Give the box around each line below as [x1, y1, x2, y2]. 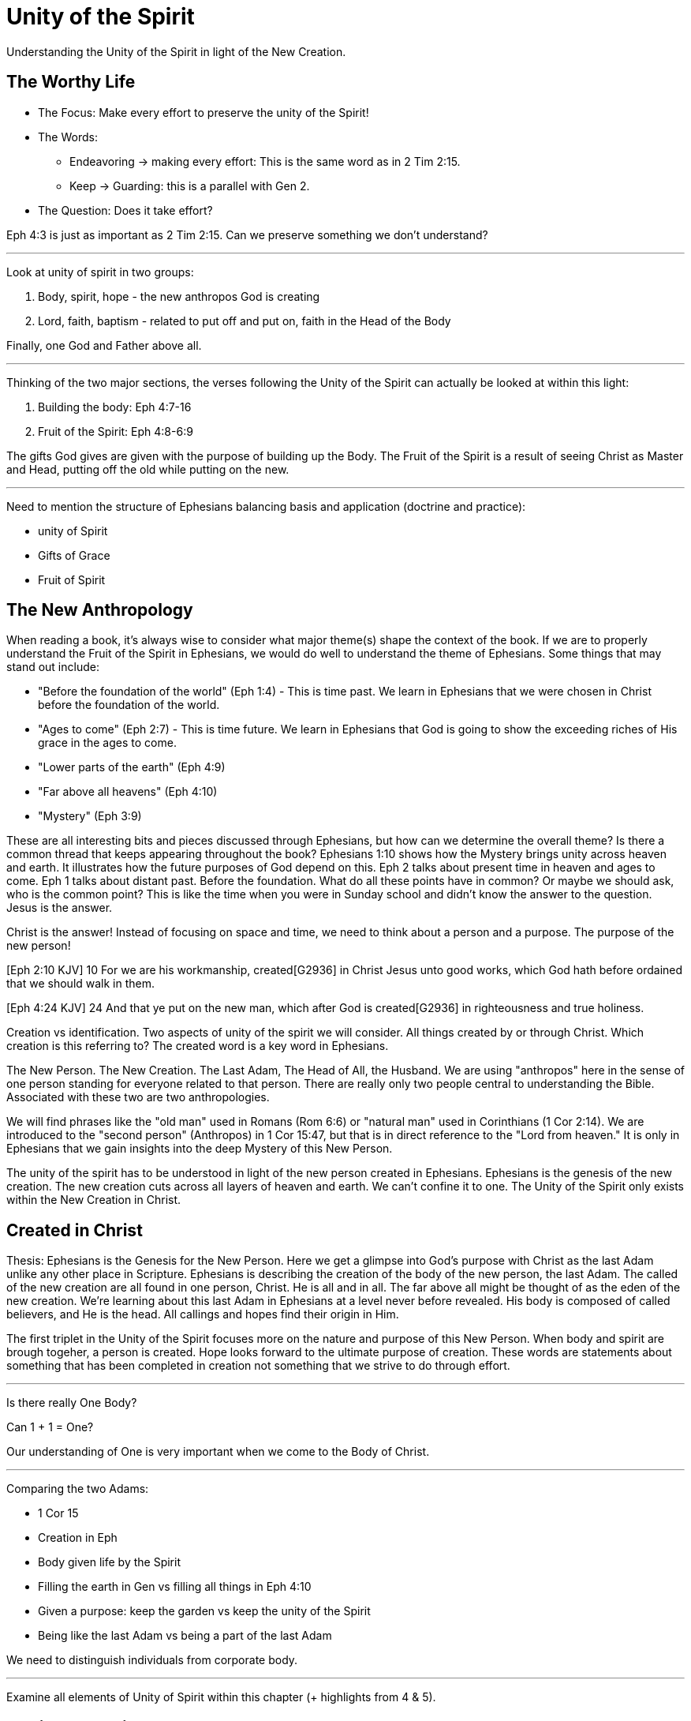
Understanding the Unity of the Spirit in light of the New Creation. [6, 44, 346, 58]
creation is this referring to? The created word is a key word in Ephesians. [6, 1039, 389, 1053]
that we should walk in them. [6, 977, 155, 991]
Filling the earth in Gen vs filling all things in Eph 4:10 [38, 1580, 312, 1594]
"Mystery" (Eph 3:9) [38, 809, 142, 823]
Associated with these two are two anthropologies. [6, 1090, 270, 1104]
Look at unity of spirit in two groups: [6, 264, 194, 279]
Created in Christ [6, 1220, 143, 1240]
